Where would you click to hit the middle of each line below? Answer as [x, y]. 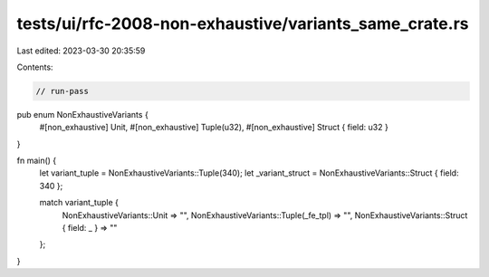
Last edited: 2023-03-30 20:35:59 [81, 51]
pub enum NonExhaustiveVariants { [82, 114]
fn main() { [37, 161]
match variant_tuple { [79, 203]
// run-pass [62, 91]
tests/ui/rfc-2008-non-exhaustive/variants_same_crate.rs [243, 24]
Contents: [35, 67]
